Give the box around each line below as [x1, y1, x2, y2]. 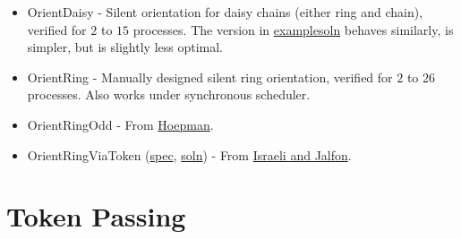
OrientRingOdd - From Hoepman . [27, 115, 214, 133]
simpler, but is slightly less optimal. [27, 38, 223, 56]
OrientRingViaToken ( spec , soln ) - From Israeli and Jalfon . [27, 145, 352, 164]
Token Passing [6, 198, 186, 235]
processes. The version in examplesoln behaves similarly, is [132, 20, 454, 38]
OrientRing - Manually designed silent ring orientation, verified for [27, 67, 393, 86]
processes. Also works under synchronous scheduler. [27, 85, 311, 104]
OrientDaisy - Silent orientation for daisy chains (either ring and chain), [27, 3, 423, 21]
